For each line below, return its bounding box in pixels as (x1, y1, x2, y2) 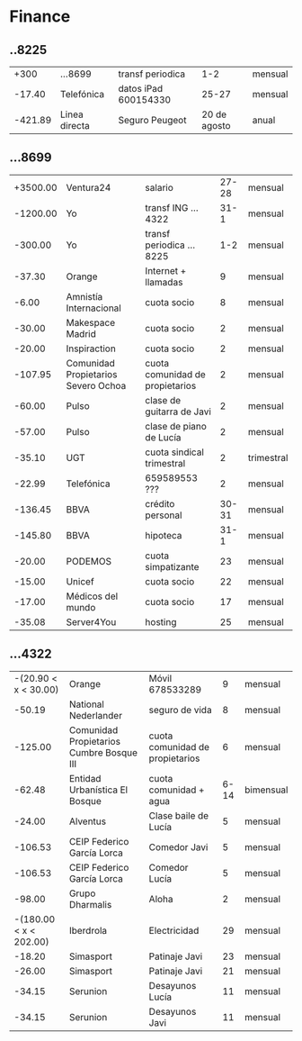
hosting (145, 615, 177, 628)
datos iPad (118, 83, 164, 95)
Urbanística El (68, 783, 129, 796)
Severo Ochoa (66, 379, 127, 392)
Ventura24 (66, 181, 111, 194)
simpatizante (145, 560, 200, 573)
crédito (145, 497, 175, 510)
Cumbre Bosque (68, 746, 138, 758)
